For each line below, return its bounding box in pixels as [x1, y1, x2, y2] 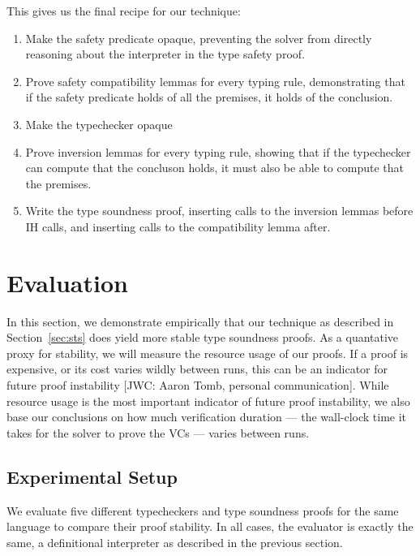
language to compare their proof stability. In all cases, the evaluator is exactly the [6, 518, 414, 535]
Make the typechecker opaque [25, 115, 173, 132]
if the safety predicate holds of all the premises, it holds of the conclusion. [25, 88, 393, 106]
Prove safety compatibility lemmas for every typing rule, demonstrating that [25, 72, 405, 89]
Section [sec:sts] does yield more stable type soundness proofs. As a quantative [6, 329, 399, 346]
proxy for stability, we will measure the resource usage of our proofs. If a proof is [6, 344, 409, 361]
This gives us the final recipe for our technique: [6, 2, 241, 19]
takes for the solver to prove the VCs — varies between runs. [6, 424, 310, 441]
